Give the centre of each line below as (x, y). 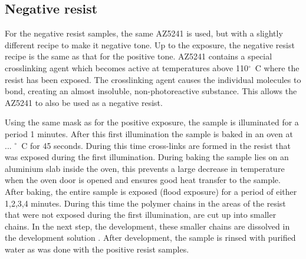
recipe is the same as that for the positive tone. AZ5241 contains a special (139, 56)
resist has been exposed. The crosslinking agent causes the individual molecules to (153, 79)
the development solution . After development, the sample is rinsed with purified (150, 238)
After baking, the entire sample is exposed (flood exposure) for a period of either (151, 191)
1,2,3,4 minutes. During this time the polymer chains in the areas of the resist (145, 203)
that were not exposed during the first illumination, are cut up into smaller (141, 215)
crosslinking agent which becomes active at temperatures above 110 (126, 67)
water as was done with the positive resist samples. (97, 249)
